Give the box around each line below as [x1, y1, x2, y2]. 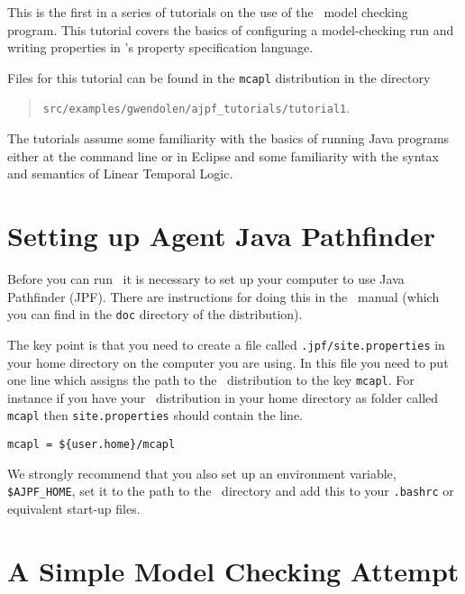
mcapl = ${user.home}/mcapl [7, 438, 176, 451]
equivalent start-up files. [7, 498, 141, 517]
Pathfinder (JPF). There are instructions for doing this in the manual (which [7, 287, 440, 306]
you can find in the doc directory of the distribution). [7, 305, 303, 324]
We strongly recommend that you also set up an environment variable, [7, 463, 397, 482]
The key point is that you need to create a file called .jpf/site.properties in [7, 334, 445, 353]
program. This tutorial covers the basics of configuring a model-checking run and [7, 20, 454, 39]
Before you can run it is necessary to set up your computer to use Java [7, 270, 405, 288]
